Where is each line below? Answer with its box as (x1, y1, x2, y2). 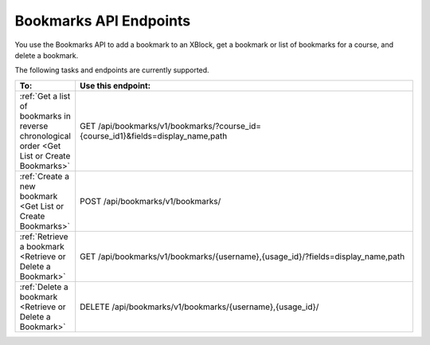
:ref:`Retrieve (19, 231, 68, 242)
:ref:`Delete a (19, 281, 69, 292)
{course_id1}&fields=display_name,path (80, 130, 228, 141)
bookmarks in (19, 110, 71, 121)
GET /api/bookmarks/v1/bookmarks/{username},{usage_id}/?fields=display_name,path (80, 251, 405, 262)
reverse (19, 120, 49, 131)
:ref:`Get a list (19, 90, 71, 101)
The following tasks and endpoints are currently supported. (14, 65, 210, 75)
